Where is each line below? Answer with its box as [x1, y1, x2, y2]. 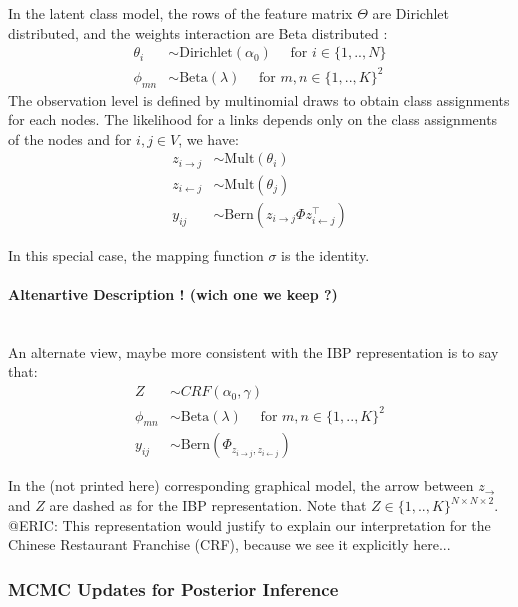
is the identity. [281, 244, 370, 265]
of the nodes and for [8, 128, 132, 149]
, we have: [178, 128, 239, 149]
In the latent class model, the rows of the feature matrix [8, 3, 353, 23]
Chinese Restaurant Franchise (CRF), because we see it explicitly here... [8, 534, 451, 555]
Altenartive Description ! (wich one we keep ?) [8, 284, 338, 305]
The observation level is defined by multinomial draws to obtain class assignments [8, 89, 510, 110]
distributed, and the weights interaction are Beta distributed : [8, 22, 388, 43]
